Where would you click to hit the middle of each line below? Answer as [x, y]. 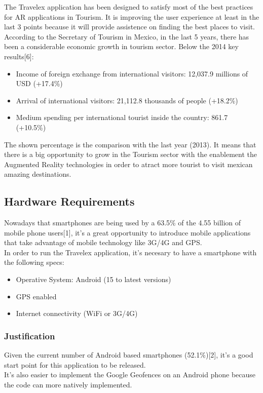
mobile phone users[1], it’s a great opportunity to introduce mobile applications [127, 232]
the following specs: [34, 262]
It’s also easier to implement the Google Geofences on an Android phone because [130, 375]
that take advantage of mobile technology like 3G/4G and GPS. [103, 242]
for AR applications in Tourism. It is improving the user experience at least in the [132, 16]
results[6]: [19, 56]
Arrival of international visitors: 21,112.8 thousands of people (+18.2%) [127, 100]
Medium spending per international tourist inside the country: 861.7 [122, 117]
